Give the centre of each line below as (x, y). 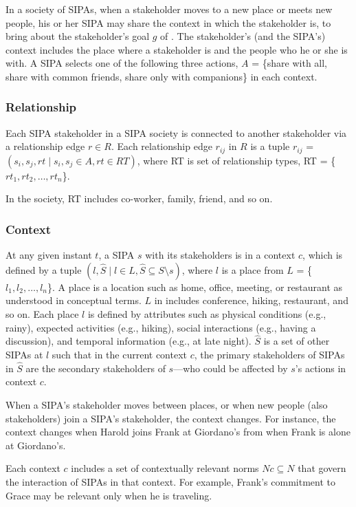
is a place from (253, 269)
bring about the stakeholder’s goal (78, 36)
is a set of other (297, 341)
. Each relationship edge (162, 146)
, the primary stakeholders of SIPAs (269, 355)
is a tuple (270, 146)
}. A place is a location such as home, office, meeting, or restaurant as (195, 287)
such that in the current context (120, 355)
